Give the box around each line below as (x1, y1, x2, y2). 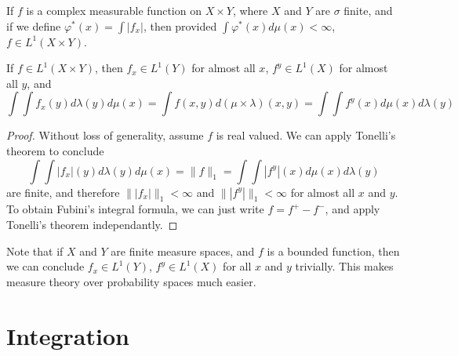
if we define (6, 17, 61, 34)
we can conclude (6, 258, 85, 274)
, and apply (325, 201, 380, 217)
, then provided (143, 17, 217, 34)
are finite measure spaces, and (111, 242, 255, 259)
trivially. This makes (295, 258, 394, 274)
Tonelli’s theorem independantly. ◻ (6, 216, 178, 232)
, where (232, 2, 268, 18)
